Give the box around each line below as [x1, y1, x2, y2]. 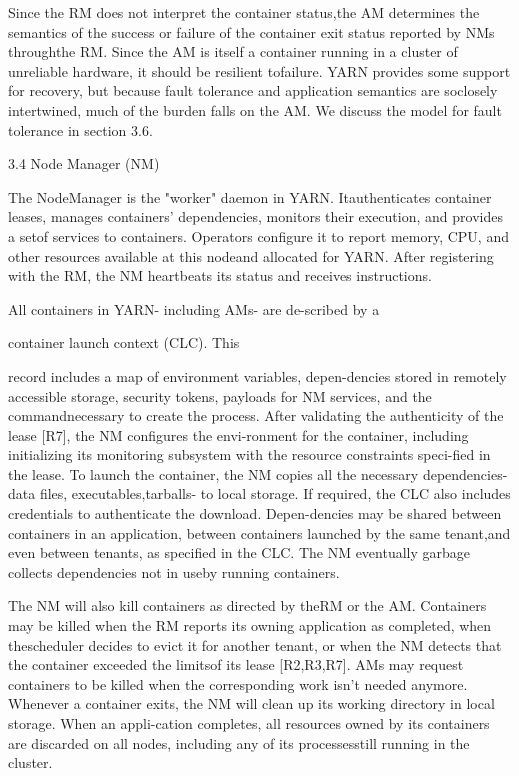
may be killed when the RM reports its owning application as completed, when [8, 615, 492, 636]
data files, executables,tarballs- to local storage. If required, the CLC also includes [8, 483, 511, 504]
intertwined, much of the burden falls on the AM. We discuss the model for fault [8, 99, 502, 120]
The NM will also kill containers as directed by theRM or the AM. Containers [8, 595, 487, 616]
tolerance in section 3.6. [8, 119, 153, 140]
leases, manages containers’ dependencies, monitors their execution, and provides [8, 206, 503, 227]
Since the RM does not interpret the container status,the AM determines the [8, 2, 480, 22]
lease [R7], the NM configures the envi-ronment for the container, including [8, 424, 469, 445]
